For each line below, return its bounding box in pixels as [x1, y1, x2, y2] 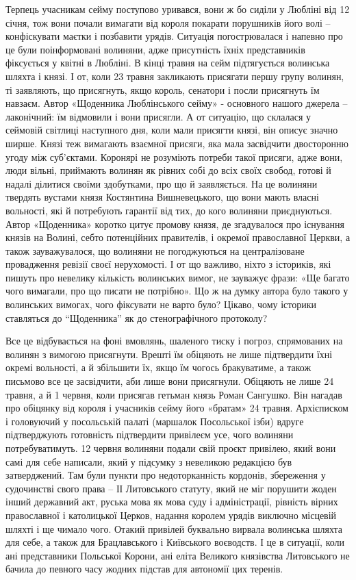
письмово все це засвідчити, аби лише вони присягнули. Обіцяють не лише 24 [5, 374, 334, 388]
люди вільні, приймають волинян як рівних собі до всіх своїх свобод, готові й [5, 163, 331, 177]
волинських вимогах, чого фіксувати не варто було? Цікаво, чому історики [5, 297, 317, 312]
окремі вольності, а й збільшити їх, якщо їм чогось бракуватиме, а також [5, 360, 311, 375]
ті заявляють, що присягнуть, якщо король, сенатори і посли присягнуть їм [5, 82, 320, 97]
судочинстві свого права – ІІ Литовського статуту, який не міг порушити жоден [5, 481, 337, 495]
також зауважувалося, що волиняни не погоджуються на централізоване [5, 243, 305, 257]
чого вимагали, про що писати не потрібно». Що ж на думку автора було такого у [5, 283, 348, 298]
